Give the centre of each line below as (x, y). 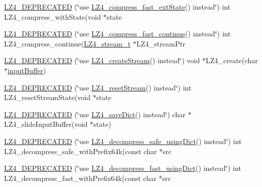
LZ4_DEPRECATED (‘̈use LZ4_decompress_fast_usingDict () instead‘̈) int (123, 168)
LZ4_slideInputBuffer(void (46, 124)
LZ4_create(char (232, 60)
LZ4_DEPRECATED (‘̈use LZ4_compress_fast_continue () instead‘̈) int (118, 34)
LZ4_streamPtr (161, 43)
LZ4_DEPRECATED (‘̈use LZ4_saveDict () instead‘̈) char (95, 114)
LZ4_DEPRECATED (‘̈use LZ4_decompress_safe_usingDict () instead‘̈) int (123, 141)
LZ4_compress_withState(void (52, 16)
